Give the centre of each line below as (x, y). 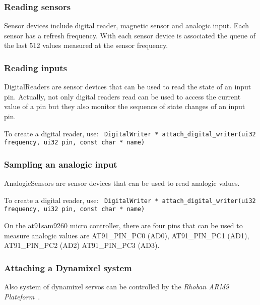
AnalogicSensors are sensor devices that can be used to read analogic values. (122, 183)
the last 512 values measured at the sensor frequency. (86, 45)
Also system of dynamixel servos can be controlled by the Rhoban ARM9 (117, 287)
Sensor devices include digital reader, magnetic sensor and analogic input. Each (127, 26)
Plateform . (22, 296)
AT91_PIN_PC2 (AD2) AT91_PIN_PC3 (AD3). (82, 245)
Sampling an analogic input (61, 164)
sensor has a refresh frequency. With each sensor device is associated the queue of (130, 35)
